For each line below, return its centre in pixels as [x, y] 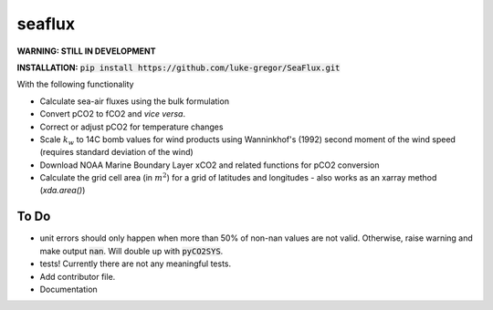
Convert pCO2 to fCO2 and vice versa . [113, 114]
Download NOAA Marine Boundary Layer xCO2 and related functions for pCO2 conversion [210, 165]
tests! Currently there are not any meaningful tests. [136, 263]
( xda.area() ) [63, 191]
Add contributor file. [78, 276]
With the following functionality [75, 84]
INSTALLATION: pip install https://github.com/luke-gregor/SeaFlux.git [178, 67]
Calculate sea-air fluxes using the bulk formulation [135, 101]
